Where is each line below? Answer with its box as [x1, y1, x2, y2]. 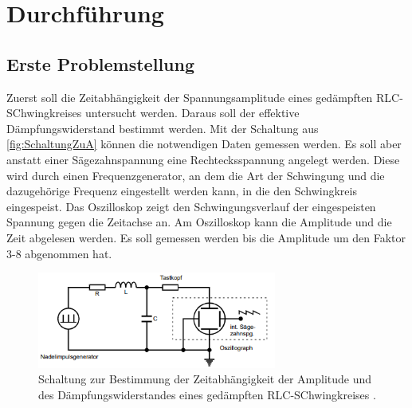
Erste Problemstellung [6, 51, 194, 76]
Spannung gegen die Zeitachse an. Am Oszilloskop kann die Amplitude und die [6, 214, 392, 230]
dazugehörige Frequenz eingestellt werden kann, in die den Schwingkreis [6, 182, 357, 199]
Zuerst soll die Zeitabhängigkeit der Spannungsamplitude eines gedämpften [6, 88, 373, 105]
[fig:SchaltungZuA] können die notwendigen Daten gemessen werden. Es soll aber [6, 135, 402, 152]
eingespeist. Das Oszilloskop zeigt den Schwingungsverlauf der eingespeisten [6, 198, 376, 214]
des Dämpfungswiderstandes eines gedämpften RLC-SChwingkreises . [38, 386, 376, 402]
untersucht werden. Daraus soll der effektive [84, 104, 300, 121]
